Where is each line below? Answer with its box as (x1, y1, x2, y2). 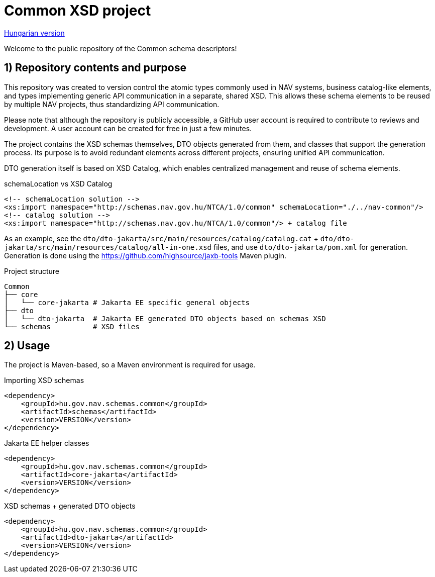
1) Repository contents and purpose (4, 61, 186, 74)
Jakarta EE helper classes (4, 439, 89, 448)
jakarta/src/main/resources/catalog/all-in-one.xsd (4, 243, 212, 251)
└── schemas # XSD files (4, 322, 140, 331)
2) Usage (4, 339, 50, 352)
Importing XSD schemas (4, 376, 84, 385)
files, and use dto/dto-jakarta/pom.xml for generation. (213, 242, 408, 251)
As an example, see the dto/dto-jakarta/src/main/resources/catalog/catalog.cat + (4, 234, 318, 243)
